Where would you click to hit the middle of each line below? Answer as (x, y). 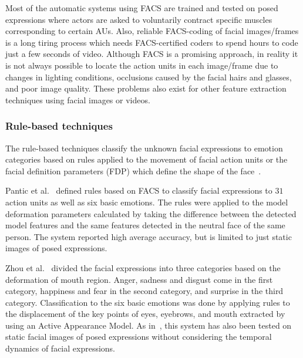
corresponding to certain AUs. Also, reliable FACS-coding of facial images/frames (152, 31)
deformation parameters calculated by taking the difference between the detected (151, 213)
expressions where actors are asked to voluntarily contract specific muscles (139, 19)
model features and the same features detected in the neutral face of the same (145, 225)
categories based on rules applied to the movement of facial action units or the (147, 159)
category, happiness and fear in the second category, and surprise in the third (144, 291)
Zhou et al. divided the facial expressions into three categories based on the (143, 267)
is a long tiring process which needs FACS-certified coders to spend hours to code (152, 42)
